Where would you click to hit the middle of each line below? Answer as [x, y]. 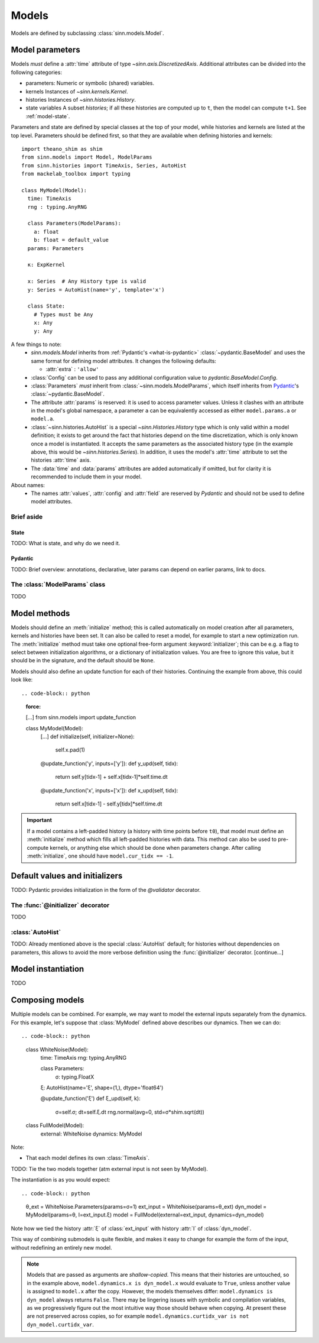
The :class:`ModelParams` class [58, 584]
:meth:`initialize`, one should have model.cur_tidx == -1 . [100, 856]
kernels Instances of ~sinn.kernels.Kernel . [77, 91]
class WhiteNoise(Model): [57, 1049]
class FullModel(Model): [55, 1125]
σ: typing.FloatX [75, 1077]
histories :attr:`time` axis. [61, 460]
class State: [46, 306]
